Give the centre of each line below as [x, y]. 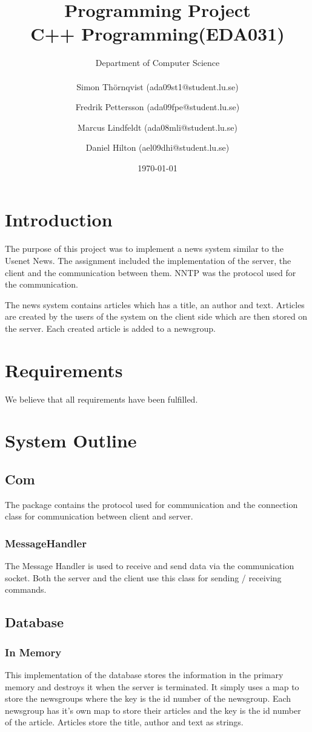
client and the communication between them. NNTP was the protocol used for [151, 272]
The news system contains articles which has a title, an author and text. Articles [155, 304]
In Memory [33, 652]
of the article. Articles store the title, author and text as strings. [124, 722]
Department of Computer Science [158, 63]
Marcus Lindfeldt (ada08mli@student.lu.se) [158, 127]
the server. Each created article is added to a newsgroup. [110, 328]
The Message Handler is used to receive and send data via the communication [150, 566]
